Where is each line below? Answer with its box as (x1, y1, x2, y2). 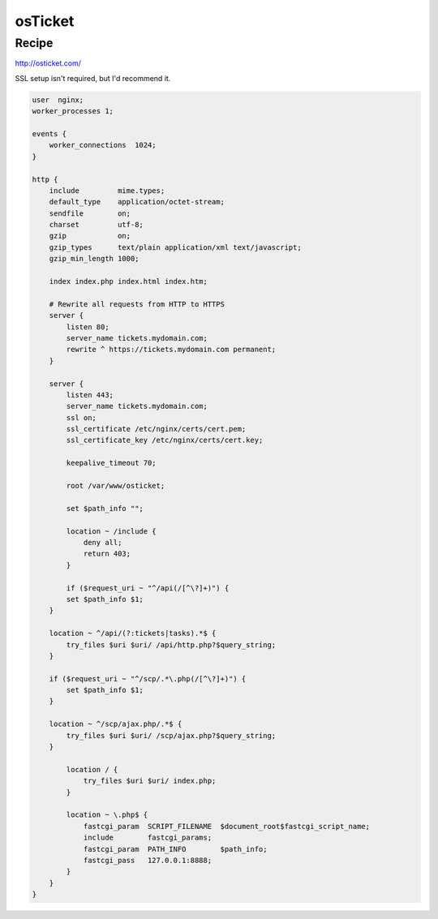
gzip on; (49, 231, 131, 241)
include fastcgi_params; (83, 833, 213, 843)
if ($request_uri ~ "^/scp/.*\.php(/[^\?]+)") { (49, 674, 247, 683)
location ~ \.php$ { (66, 810, 148, 819)
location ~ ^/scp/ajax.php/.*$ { (49, 719, 182, 729)
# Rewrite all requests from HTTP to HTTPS (49, 299, 225, 308)
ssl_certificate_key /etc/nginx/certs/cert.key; (66, 436, 264, 445)
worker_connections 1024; (49, 140, 157, 150)
